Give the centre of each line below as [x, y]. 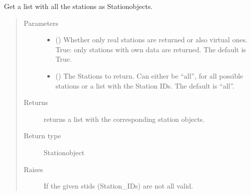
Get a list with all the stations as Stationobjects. [78, 6]
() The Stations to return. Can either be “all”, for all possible [149, 75]
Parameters [41, 23]
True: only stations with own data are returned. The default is [151, 49]
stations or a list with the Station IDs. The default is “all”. [145, 85]
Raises [33, 169]
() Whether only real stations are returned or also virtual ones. [151, 40]
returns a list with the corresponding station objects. [124, 119]
